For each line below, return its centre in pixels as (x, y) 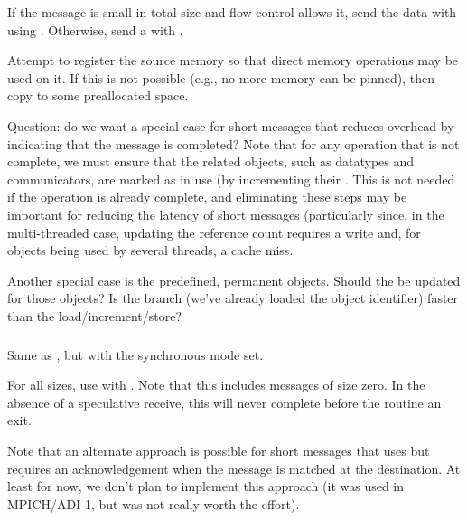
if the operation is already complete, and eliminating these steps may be (207, 197)
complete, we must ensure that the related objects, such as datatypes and (211, 161)
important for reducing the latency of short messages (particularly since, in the (226, 215)
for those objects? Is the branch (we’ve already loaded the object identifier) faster (233, 298)
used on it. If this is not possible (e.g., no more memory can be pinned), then (221, 77)
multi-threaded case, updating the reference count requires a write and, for (214, 232)
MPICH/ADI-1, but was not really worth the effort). (154, 503)
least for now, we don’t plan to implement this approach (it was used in (206, 486)
